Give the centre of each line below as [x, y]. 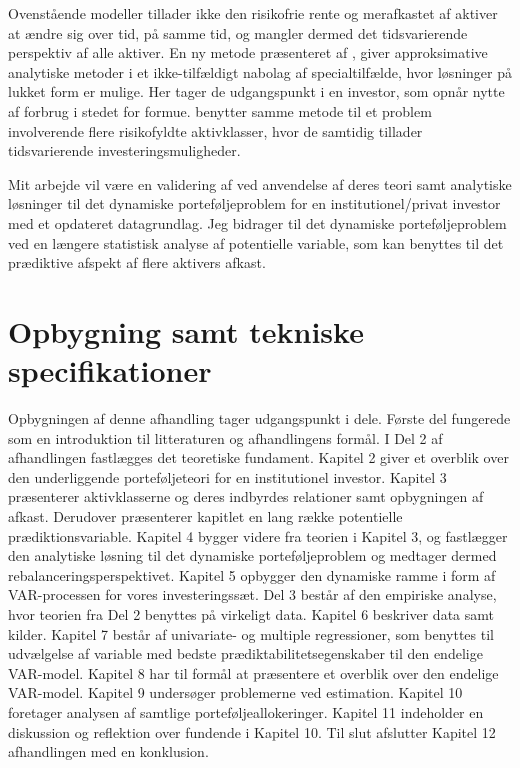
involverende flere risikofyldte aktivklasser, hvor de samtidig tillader [215, 130]
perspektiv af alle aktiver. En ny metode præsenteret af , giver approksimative [248, 52]
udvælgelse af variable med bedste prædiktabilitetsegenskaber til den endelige [245, 653]
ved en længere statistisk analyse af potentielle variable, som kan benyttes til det [256, 242]
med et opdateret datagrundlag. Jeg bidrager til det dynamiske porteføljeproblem [257, 222]
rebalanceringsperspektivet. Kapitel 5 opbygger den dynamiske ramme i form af [252, 574]
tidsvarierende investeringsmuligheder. [124, 150]
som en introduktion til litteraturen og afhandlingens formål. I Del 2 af [225, 437]
